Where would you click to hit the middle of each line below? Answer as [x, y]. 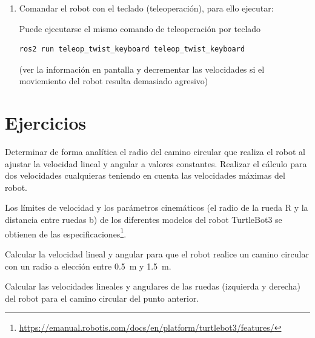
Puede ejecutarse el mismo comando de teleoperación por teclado [140, 28]
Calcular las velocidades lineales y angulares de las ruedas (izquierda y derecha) [153, 286]
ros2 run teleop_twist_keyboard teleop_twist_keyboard [132, 49]
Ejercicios [46, 123]
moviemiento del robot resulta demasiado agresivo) [114, 81]
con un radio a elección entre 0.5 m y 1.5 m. [88, 266]
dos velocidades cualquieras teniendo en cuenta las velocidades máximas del [145, 175]
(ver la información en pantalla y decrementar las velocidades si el [142, 69]
